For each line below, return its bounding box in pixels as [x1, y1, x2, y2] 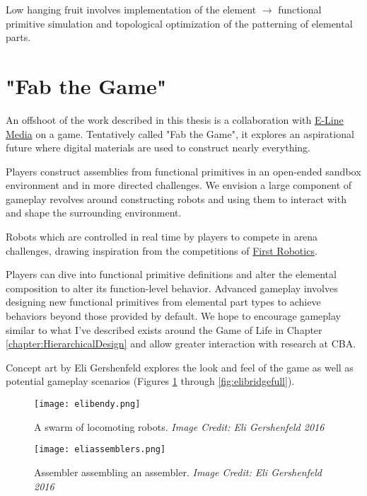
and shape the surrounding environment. [6, 205, 182, 220]
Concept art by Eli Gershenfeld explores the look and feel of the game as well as [6, 359, 354, 374]
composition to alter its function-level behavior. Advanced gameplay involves [6, 280, 338, 295]
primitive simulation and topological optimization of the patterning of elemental [6, 16, 353, 30]
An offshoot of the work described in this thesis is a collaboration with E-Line [6, 112, 344, 127]
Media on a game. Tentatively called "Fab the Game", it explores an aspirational [6, 126, 354, 141]
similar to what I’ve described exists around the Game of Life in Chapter [6, 322, 322, 337]
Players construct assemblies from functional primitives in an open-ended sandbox [6, 163, 361, 178]
